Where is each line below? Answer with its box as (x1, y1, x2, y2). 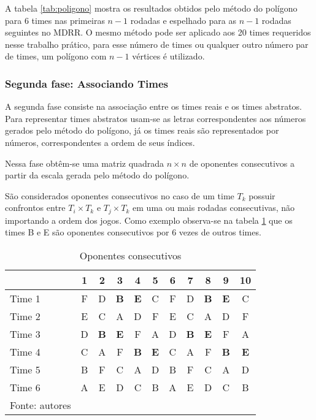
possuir (249, 189, 276, 202)
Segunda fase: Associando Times (5, 75, 169, 91)
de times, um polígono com (5, 50, 107, 63)
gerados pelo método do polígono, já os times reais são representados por (5, 124, 279, 137)
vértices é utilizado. (132, 50, 205, 63)
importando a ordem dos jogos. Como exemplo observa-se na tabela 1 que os (5, 213, 293, 226)
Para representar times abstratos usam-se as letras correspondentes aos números (5, 112, 306, 124)
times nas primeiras (31, 13, 105, 26)
